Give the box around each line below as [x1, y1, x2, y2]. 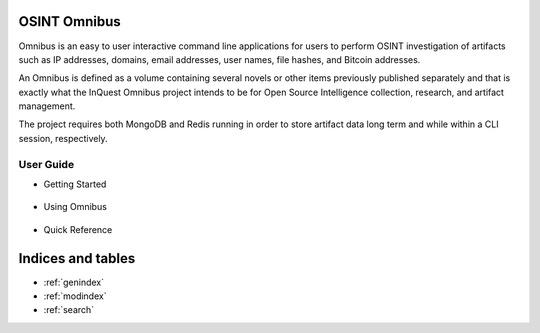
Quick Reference [43, 223, 113, 235]
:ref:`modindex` [43, 290, 107, 302]
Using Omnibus [43, 201, 107, 213]
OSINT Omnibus [18, 13, 122, 30]
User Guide [18, 157, 75, 171]
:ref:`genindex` [43, 276, 105, 288]
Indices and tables [18, 250, 136, 267]
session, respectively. [18, 132, 109, 144]
